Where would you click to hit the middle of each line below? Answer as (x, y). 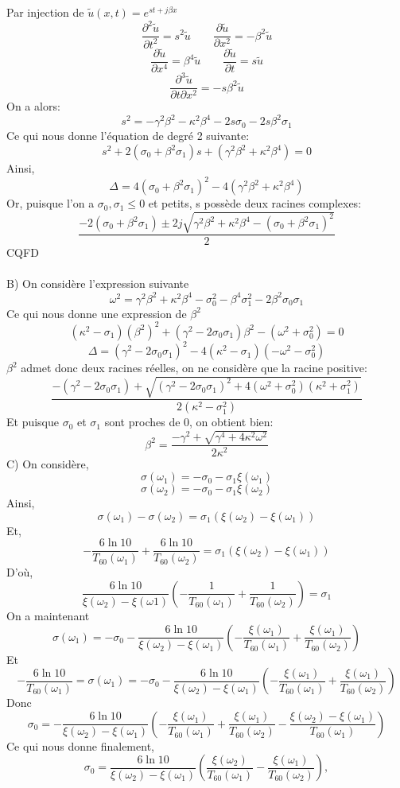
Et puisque (33, 422)
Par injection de (45, 12)
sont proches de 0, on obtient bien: (189, 422)
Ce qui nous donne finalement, (80, 745)
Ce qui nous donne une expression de (97, 313)
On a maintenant (48, 615)
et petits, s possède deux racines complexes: (255, 203)
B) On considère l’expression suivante (98, 283)
